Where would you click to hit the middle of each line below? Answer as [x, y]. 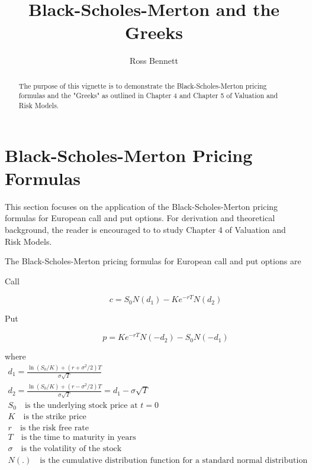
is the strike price [55, 417]
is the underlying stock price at [81, 405]
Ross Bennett [154, 61]
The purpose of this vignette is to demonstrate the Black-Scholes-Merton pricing [143, 85]
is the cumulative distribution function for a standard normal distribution [174, 461]
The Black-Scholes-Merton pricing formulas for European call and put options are [153, 261]
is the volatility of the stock [71, 449]
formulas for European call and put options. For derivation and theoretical [140, 218]
